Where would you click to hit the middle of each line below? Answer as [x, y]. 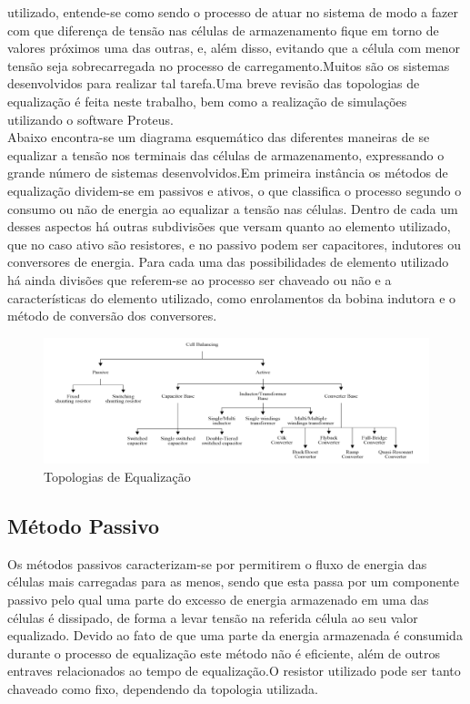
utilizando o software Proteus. [90, 119]
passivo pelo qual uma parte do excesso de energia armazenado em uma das [218, 599]
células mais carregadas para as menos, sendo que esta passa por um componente [233, 582]
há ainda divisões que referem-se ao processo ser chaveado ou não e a [200, 279]
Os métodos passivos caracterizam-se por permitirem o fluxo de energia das [217, 563]
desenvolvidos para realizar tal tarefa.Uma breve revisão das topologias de [214, 83]
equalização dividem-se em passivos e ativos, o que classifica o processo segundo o [235, 190]
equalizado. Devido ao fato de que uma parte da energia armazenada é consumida [235, 635]
